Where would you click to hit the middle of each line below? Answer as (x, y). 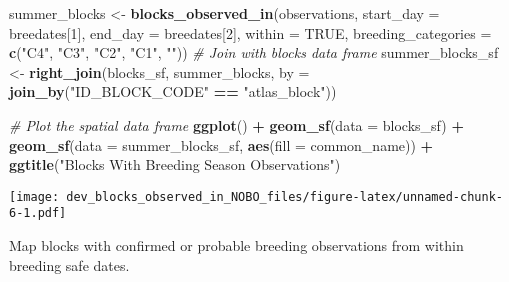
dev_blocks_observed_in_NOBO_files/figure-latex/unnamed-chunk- (284, 196)
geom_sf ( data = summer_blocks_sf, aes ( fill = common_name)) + (221, 144)
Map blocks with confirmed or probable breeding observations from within (236, 245)
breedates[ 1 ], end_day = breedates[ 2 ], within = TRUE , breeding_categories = (250, 32)
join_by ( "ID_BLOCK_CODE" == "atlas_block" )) (173, 91)
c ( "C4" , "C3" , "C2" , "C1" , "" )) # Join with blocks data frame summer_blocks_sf (254, 52)
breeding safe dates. (69, 264)
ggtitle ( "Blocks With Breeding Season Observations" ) (175, 164)
